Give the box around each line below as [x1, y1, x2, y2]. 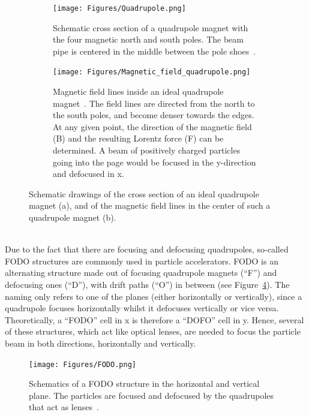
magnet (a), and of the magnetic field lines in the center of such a [29, 199, 271, 212]
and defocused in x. [53, 167, 124, 180]
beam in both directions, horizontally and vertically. [5, 336, 196, 349]
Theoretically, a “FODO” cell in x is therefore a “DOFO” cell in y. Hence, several [5, 313, 304, 326]
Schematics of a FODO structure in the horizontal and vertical [29, 377, 260, 390]
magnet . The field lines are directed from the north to [53, 97, 255, 109]
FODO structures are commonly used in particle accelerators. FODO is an [5, 254, 278, 267]
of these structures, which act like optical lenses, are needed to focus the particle [5, 325, 301, 338]
